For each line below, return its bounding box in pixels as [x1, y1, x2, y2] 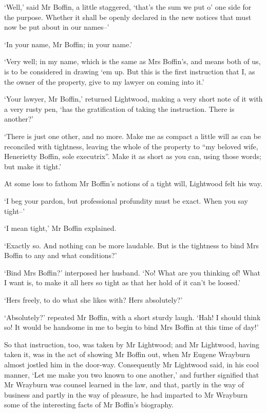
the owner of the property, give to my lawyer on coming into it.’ [4, 76, 204, 87]
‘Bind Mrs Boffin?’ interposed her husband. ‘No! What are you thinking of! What [4, 267, 261, 278]
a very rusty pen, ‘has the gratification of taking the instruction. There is [4, 103, 235, 114]
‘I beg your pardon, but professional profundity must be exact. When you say [4, 195, 248, 206]
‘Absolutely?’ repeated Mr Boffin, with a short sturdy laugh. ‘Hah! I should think [4, 311, 261, 322]
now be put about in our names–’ [4, 22, 109, 32]
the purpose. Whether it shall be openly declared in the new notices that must [4, 11, 252, 22]
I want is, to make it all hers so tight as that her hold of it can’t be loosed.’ [4, 277, 241, 288]
